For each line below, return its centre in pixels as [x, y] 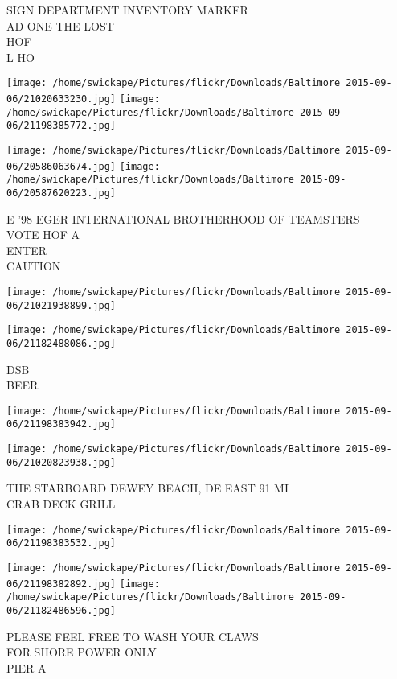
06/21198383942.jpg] [61, 424]
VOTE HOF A [43, 235]
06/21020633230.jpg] [61, 99]
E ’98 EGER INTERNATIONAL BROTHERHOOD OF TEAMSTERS [183, 218]
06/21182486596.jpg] [61, 610]
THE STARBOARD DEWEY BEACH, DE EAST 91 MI [147, 488]
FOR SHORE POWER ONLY [82, 652]
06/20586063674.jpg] [61, 166]
